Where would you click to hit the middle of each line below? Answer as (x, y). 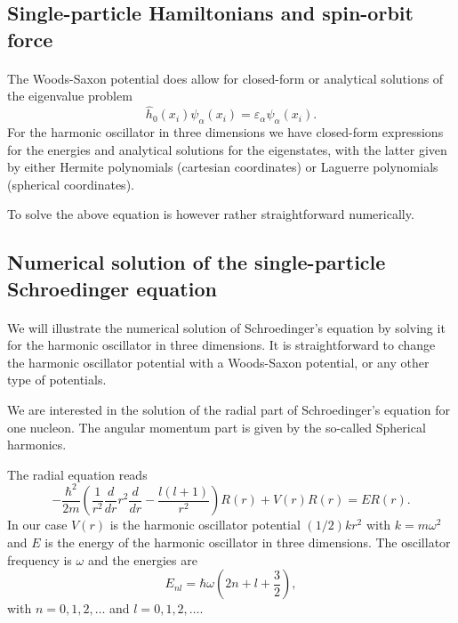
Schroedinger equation (112, 288)
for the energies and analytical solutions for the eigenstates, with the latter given (227, 149)
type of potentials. (57, 380)
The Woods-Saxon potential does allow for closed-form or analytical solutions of (225, 78)
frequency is (40, 559)
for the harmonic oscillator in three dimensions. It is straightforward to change (221, 345)
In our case (37, 525)
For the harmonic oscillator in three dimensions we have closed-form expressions (225, 131)
